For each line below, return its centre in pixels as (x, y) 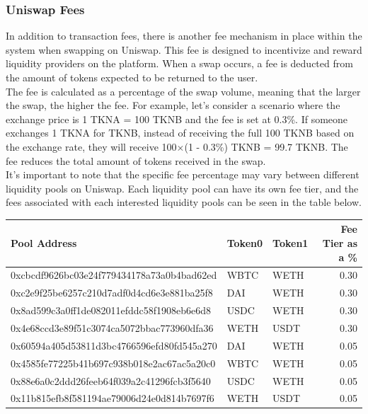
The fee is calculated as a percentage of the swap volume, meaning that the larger (183, 91)
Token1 (291, 243)
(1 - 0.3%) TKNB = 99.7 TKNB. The (266, 146)
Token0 (245, 243)
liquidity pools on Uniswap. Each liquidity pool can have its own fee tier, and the (182, 188)
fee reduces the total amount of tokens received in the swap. (136, 160)
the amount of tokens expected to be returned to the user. (132, 77)
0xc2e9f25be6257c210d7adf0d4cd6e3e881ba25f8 (112, 293)
